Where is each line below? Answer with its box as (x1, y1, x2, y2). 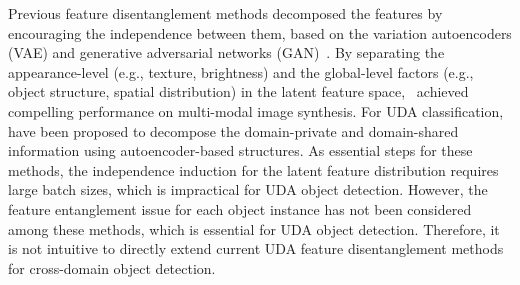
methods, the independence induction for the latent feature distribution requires (8, 159, 499, 180)
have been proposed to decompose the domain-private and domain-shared (8, 120, 459, 141)
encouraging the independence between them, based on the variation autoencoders (8, 22, 512, 43)
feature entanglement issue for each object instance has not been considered (8, 198, 472, 219)
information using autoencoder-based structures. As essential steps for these (8, 140, 473, 161)
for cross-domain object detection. (8, 257, 216, 278)
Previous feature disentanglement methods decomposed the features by (8, 3, 443, 23)
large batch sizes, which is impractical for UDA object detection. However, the (8, 179, 488, 200)
